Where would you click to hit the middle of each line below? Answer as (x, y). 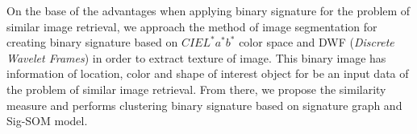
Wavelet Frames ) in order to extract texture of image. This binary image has (196, 57)
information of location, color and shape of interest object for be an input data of (208, 73)
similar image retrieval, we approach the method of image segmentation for (192, 26)
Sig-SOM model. (47, 121)
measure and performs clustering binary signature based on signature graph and (204, 105)
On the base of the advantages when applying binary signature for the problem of (208, 10)
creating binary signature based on (92, 42)
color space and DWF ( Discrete (317, 42)
